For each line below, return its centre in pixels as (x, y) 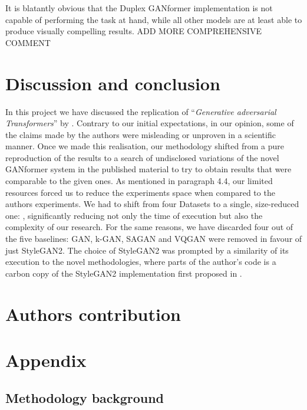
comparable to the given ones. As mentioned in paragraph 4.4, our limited (139, 181)
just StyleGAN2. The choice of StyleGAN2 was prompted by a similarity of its (147, 250)
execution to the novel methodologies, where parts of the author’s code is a (141, 262)
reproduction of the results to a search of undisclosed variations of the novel (142, 157)
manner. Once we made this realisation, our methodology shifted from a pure (145, 146)
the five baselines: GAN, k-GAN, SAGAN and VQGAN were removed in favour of (154, 239)
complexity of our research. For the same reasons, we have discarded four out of (149, 227)
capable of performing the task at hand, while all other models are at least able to (154, 19)
